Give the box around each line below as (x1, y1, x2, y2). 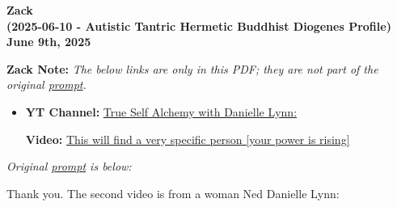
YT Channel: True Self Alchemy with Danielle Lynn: (25, 103, 298, 120)
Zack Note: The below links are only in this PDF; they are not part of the (6, 60, 378, 77)
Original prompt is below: (6, 158, 132, 175)
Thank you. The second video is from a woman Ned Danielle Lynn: (6, 184, 340, 201)
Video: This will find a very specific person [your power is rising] (25, 130, 350, 147)
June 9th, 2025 (6, 33, 91, 50)
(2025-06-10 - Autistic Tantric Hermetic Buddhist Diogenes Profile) (6, 17, 391, 34)
